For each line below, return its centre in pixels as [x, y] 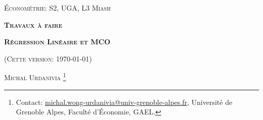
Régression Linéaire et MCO [57, 42]
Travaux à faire [33, 24]
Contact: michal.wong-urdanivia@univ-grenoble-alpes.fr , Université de [124, 102]
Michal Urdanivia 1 [35, 77]
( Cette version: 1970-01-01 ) [48, 58]
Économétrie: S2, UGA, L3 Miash [57, 8]
